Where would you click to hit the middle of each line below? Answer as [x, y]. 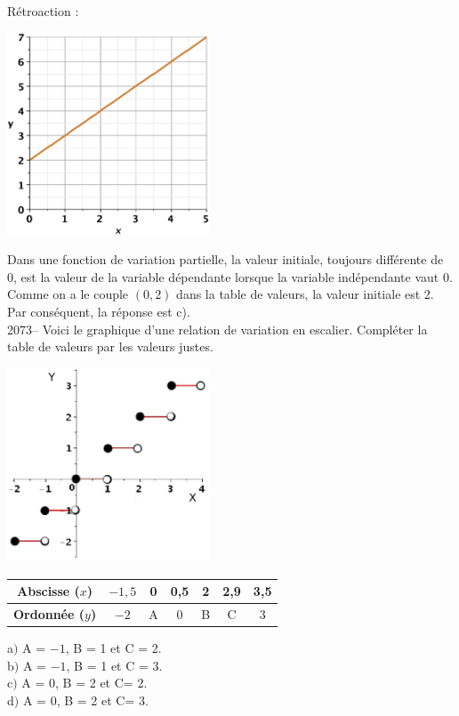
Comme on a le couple [68, 294]
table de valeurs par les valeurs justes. [110, 346]
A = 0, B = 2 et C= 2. [85, 683]
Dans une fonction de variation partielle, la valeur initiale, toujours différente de [225, 259]
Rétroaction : [43, 11]
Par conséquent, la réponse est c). [99, 311]
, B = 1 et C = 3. [114, 665]
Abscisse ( [48, 591]
